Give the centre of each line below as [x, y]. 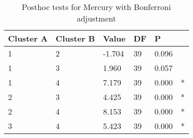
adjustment [96, 18]
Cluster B [75, 38]
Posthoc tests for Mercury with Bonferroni [96, 7]
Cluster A [28, 38]
